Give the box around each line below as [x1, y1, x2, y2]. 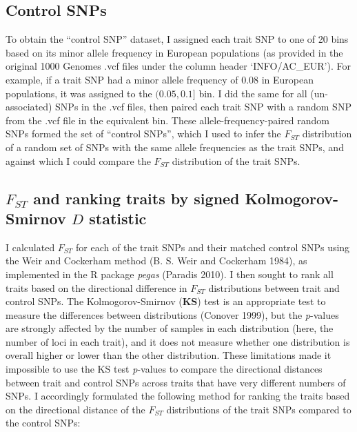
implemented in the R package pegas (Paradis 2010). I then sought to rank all [6, 266, 334, 281]
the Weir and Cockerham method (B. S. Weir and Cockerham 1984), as [6, 253, 307, 268]
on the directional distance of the [6, 402, 145, 416]
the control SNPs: [6, 415, 81, 430]
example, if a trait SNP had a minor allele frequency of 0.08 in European [6, 72, 314, 86]
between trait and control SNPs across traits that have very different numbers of [6, 375, 346, 389]
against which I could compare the [6, 153, 151, 168]
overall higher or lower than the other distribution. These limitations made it [6, 348, 331, 362]
